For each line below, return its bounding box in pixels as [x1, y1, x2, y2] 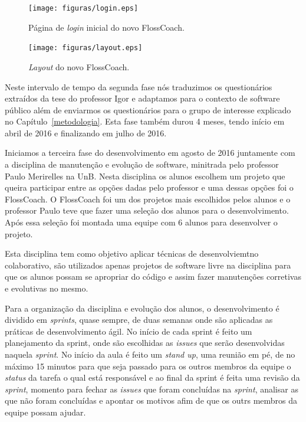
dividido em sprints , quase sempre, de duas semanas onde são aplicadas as [5, 313, 273, 326]
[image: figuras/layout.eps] [28, 44, 143, 53]
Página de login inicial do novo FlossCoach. [28, 21, 185, 33]
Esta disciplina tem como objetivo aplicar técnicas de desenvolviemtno [5, 247, 259, 260]
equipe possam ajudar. [5, 405, 86, 418]
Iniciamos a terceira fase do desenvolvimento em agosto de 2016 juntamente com [5, 146, 295, 159]
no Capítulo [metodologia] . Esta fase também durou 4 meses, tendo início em [5, 115, 285, 127]
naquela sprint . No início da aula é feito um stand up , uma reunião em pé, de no [5, 348, 295, 360]
